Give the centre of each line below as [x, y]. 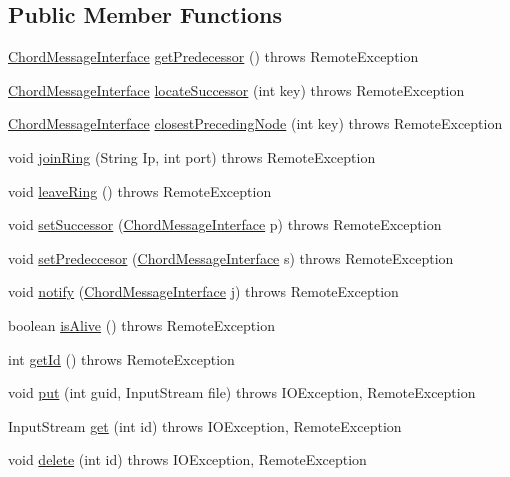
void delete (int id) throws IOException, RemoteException [187, 459]
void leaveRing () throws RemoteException [140, 190]
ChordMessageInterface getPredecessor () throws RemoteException [213, 56]
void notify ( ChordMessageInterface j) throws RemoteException [203, 291]
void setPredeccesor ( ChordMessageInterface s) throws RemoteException [231, 257]
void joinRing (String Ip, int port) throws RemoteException [192, 156]
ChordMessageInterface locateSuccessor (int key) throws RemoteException [236, 89]
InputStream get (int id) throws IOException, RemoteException [205, 425]
